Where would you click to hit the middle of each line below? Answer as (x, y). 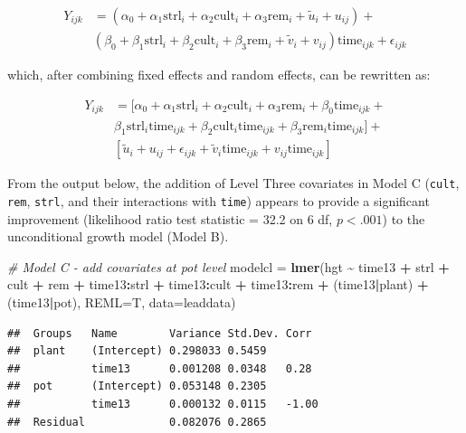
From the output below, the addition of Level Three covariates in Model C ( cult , (233, 183)
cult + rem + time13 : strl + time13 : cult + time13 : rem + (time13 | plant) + (218, 284)
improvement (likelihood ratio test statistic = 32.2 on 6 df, (170, 218)
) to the (404, 218)
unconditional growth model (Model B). (118, 236)
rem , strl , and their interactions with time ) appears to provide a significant (219, 201)
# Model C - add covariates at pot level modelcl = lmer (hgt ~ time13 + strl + (228, 266)
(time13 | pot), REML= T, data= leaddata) (122, 302)
